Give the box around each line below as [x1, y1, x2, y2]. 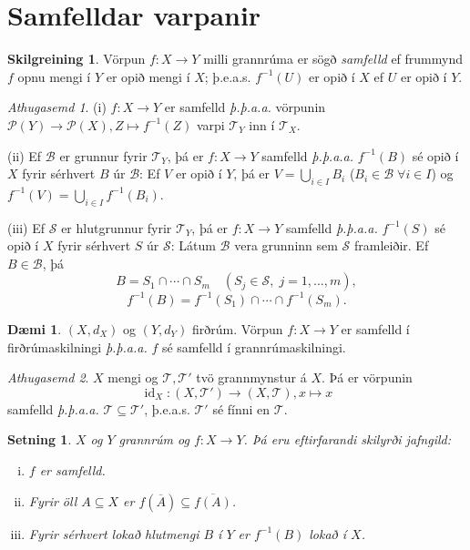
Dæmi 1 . [7, 319, 62, 338]
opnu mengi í [17, 66, 91, 86]
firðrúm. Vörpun [191, 319, 283, 338]
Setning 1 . [7, 430, 72, 449]
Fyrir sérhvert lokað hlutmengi [28, 524, 199, 543]
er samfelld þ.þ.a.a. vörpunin [164, 97, 326, 117]
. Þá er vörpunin [322, 368, 413, 387]
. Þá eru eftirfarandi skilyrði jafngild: [243, 430, 451, 449]
